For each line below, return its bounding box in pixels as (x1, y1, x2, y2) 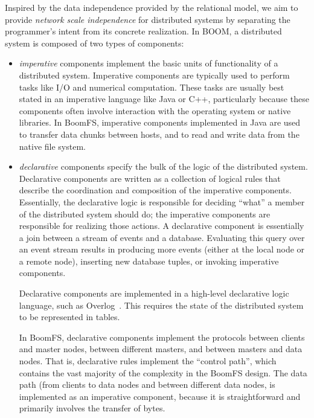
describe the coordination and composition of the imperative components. (19, 184, 292, 196)
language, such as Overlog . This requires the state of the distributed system (19, 298, 304, 311)
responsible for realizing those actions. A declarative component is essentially (19, 219, 304, 232)
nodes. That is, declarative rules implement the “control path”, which (19, 355, 277, 367)
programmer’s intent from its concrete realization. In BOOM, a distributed (5, 25, 282, 37)
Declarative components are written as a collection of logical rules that (19, 172, 281, 184)
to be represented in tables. (19, 310, 120, 323)
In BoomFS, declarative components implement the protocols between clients (19, 330, 305, 343)
